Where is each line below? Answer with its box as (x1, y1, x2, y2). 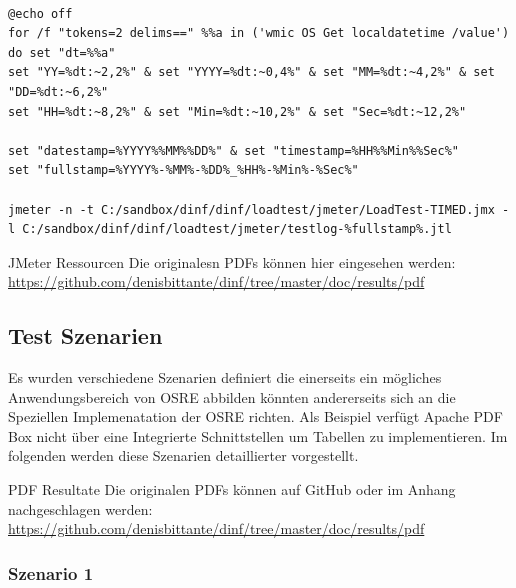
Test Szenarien (8, 320, 163, 351)
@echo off (8, 6, 73, 21)
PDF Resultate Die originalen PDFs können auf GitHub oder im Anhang (8, 479, 456, 500)
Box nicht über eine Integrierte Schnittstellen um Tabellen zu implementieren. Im (8, 425, 508, 446)
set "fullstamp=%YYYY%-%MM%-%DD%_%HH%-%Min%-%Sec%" (8, 163, 359, 178)
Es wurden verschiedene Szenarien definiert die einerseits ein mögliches (8, 367, 442, 388)
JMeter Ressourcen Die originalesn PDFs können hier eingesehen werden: (8, 251, 456, 272)
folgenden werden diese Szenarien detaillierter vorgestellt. (8, 445, 359, 466)
